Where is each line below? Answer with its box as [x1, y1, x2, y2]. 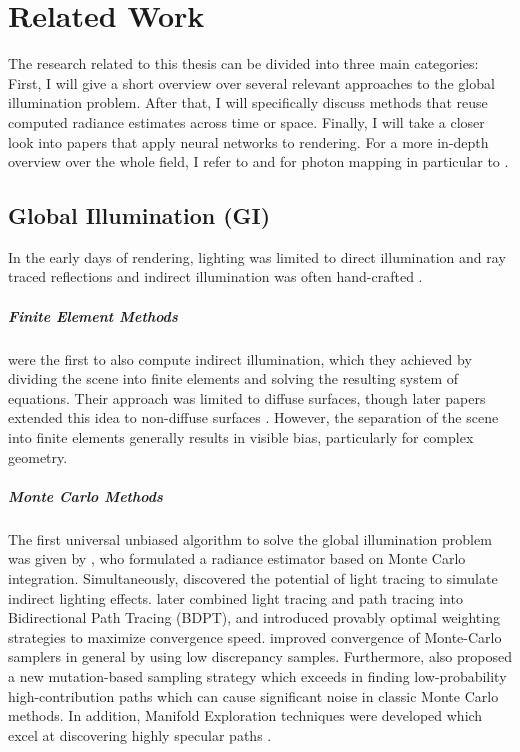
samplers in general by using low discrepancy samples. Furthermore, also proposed [8, 646, 512, 667]
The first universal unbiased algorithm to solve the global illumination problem [8, 528, 492, 549]
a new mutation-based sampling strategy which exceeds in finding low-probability [8, 665, 507, 686]
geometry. [8, 446, 68, 467]
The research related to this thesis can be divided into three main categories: [8, 53, 479, 74]
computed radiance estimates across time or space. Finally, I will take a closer [8, 111, 485, 132]
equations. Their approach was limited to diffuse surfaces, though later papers [8, 387, 486, 408]
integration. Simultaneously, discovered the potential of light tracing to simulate [8, 567, 498, 588]
